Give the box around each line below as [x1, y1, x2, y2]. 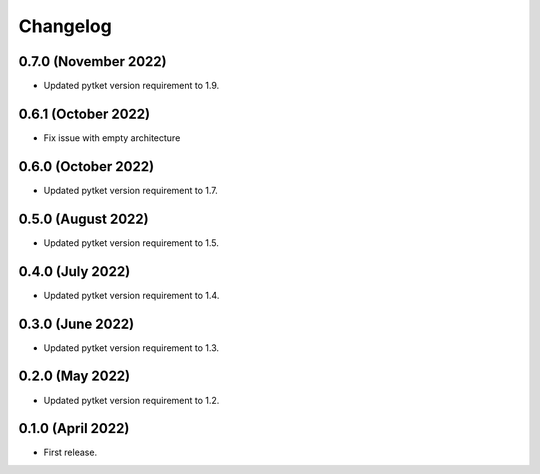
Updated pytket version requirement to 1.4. [43, 289, 220, 301]
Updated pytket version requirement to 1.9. [43, 80, 220, 92]
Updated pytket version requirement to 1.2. [43, 394, 220, 406]
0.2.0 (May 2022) [18, 368, 131, 385]
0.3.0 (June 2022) [18, 315, 135, 332]
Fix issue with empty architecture [43, 131, 181, 144]
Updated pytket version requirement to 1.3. [43, 341, 220, 354]
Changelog [18, 15, 112, 37]
